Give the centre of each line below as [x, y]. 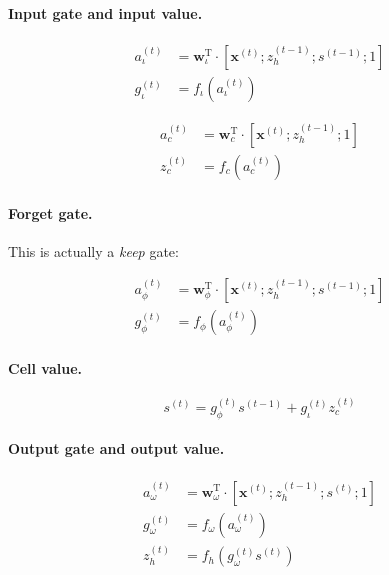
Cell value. [45, 367]
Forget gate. [50, 212]
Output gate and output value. [116, 448]
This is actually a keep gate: [93, 250]
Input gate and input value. [105, 12]
